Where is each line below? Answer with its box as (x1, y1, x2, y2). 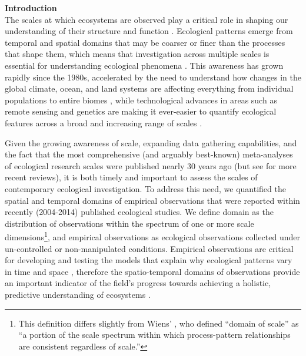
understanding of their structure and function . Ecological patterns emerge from (5, 25, 293, 37)
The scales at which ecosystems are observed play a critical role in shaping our (5, 13, 288, 25)
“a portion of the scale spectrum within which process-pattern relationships (18, 328, 291, 341)
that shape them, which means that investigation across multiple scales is (5, 48, 270, 60)
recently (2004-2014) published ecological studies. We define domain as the (5, 206, 274, 218)
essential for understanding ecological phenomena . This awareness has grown (5, 59, 284, 71)
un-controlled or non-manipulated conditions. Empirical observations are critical (5, 242, 294, 254)
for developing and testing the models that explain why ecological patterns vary (5, 254, 292, 266)
